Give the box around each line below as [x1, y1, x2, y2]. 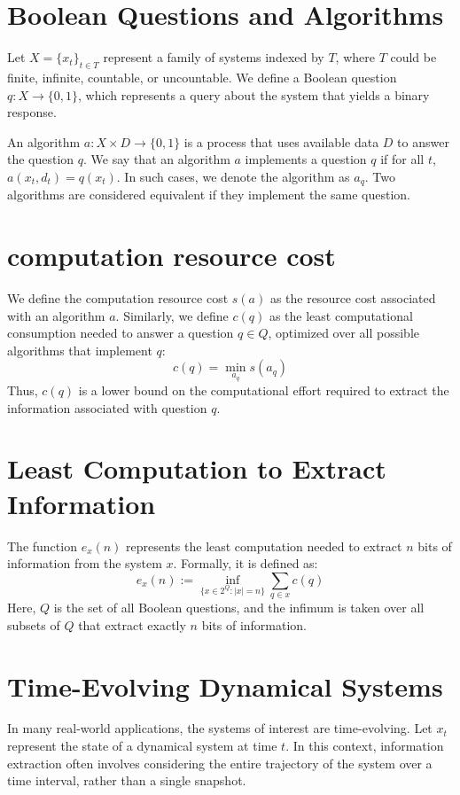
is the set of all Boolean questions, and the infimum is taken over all [53, 598, 425, 617]
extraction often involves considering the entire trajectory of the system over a [7, 753, 433, 772]
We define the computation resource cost [7, 289, 229, 308]
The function [7, 536, 77, 555]
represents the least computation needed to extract [126, 536, 402, 555]
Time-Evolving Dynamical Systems [7, 667, 443, 704]
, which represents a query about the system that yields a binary [78, 85, 430, 104]
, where [335, 48, 375, 66]
